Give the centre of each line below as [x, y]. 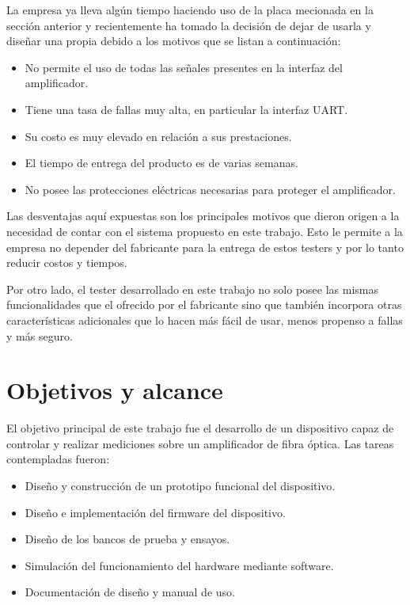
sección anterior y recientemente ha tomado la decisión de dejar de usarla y [189, 25]
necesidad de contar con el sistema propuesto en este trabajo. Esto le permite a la [205, 231]
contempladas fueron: [58, 459]
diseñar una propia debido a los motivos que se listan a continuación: [174, 41]
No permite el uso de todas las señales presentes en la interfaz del [184, 67]
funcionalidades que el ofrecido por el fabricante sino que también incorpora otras [204, 304]
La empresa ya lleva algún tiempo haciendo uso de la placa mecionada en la [190, 10]
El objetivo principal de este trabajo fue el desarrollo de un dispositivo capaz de [200, 428]
